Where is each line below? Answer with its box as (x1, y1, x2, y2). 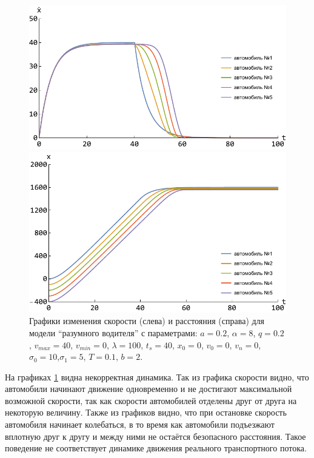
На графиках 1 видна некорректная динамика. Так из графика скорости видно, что (5, 370, 309, 383)
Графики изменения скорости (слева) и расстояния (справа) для (29, 314, 265, 327)
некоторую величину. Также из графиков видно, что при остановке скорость (5, 406, 287, 419)
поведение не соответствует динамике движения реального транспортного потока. (5, 442, 307, 454)
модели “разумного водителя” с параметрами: (29, 326, 198, 339)
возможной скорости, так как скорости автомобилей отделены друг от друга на (5, 394, 297, 407)
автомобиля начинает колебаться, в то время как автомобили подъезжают (5, 418, 275, 431)
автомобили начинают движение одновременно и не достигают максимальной (5, 382, 292, 395)
